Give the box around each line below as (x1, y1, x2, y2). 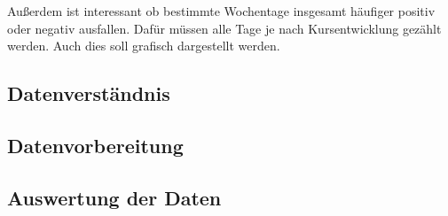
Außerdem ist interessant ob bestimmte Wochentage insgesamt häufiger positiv (7, 2, 436, 19)
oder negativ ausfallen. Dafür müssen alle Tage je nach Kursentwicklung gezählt (7, 19, 442, 37)
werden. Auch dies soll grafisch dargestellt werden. (7, 36, 280, 55)
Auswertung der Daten (7, 183, 222, 211)
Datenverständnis (7, 80, 170, 107)
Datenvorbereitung (7, 131, 184, 158)
